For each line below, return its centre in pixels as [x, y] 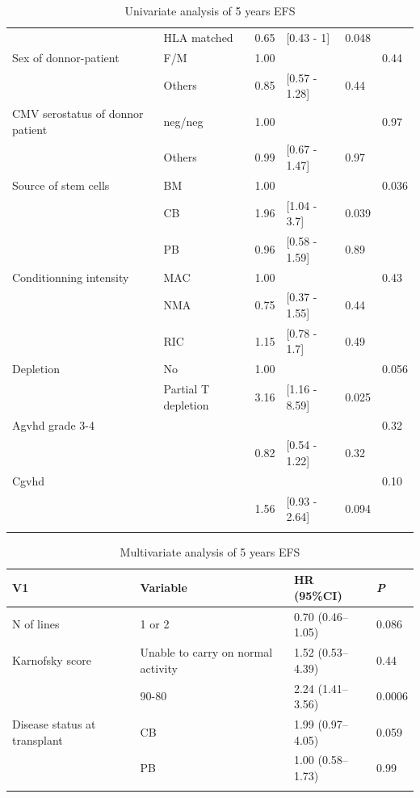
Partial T [187, 389]
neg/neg [183, 121]
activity [159, 668]
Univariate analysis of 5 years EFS [210, 10]
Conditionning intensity [71, 277]
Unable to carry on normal [206, 652]
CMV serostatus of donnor [78, 113]
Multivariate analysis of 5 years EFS [210, 551]
